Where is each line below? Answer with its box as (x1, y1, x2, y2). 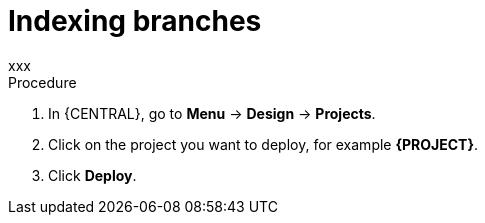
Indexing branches (8, 4, 262, 38)
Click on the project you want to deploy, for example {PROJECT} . (48, 135, 479, 153)
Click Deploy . (48, 166, 137, 184)
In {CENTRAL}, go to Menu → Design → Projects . (48, 104, 376, 122)
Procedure (8, 73, 77, 91)
